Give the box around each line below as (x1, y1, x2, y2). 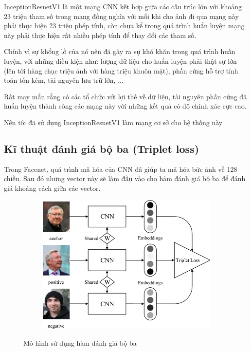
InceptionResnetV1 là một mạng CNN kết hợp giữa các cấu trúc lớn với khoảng (4, 1, 242, 11)
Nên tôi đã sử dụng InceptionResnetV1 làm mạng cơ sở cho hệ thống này (4, 117, 223, 127)
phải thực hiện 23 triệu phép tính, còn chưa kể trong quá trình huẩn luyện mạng (4, 20, 245, 31)
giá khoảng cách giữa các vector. (4, 183, 101, 193)
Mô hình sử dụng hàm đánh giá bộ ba (23, 337, 137, 348)
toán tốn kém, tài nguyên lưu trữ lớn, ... (4, 75, 124, 85)
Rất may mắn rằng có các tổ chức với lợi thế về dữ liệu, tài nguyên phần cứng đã (4, 91, 247, 101)
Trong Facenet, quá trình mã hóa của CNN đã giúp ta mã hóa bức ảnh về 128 (4, 164, 237, 174)
